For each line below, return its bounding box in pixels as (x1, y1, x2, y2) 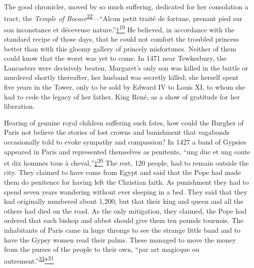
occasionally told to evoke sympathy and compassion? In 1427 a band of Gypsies (4, 137, 247, 147)
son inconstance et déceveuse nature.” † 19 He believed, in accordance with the (4, 23, 235, 34)
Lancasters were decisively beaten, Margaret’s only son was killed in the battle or (4, 62, 249, 73)
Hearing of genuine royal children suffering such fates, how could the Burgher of (4, 117, 244, 127)
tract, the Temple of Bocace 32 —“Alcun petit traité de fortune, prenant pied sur (4, 11, 243, 23)
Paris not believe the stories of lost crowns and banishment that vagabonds (4, 127, 230, 137)
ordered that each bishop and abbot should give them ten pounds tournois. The (4, 215, 244, 225)
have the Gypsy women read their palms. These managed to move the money (4, 234, 236, 244)
